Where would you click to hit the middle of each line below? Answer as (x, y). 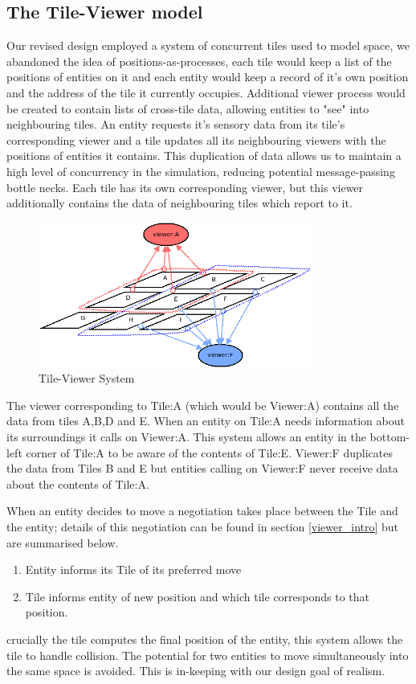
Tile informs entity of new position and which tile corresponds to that (198, 596)
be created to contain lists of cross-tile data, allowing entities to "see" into (188, 108)
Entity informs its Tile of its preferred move (133, 569)
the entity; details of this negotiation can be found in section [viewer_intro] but (203, 526)
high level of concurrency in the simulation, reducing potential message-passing (201, 171)
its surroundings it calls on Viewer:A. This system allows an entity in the (186, 436)
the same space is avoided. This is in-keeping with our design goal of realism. (196, 671)
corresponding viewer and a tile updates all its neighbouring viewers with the (196, 139)
